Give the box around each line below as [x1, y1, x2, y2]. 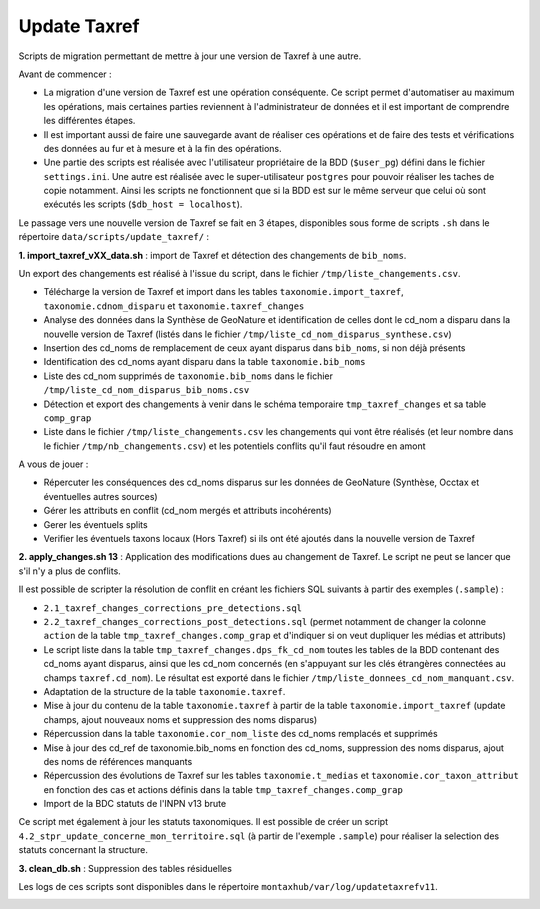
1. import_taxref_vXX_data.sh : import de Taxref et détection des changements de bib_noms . [18, 249, 407, 261]
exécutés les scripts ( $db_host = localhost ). [43, 198, 243, 210]
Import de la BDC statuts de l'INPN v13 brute [43, 798, 227, 810]
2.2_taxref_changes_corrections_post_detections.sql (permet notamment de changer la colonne [43, 616, 487, 627]
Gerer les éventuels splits [43, 518, 149, 530]
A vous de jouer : [18, 458, 89, 470]
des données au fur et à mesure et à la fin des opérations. [43, 142, 282, 154]
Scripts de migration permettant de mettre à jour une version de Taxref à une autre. [18, 50, 362, 62]
